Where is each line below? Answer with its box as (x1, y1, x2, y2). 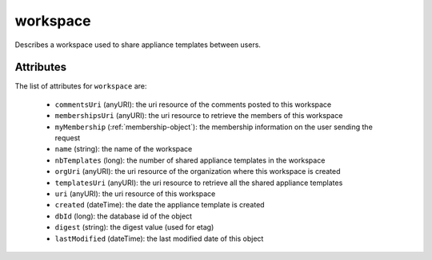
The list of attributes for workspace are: (14, 81, 147, 91)
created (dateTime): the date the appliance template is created (54, 200, 265, 210)
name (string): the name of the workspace (54, 144, 193, 154)
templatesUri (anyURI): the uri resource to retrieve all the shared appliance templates (54, 178, 343, 187)
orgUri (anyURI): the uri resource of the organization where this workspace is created (54, 167, 341, 176)
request (54, 133, 81, 143)
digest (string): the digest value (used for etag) (54, 223, 214, 232)
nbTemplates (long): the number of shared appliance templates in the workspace (54, 156, 326, 165)
